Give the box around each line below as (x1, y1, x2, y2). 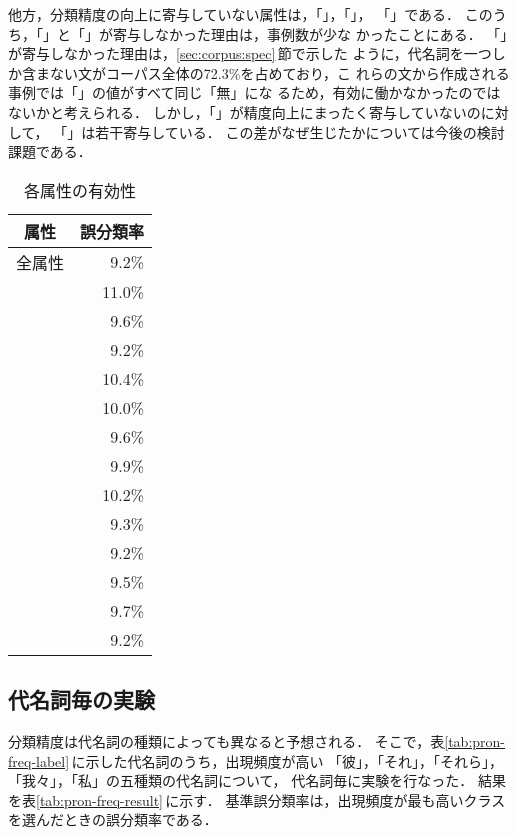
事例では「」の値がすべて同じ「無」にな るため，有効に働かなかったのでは (8, 82, 501, 103)
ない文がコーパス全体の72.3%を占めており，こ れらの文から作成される (49, 62, 510, 83)
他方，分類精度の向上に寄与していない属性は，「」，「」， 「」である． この (8, 4, 493, 24)
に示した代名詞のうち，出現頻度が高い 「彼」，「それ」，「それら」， (71, 750, 504, 771)
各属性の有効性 (24, 178, 137, 202)
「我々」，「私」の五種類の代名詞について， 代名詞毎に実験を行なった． (8, 770, 474, 791)
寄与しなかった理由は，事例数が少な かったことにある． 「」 (112, 23, 508, 44)
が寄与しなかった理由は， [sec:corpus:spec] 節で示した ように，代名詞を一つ (8, 43, 492, 64)
